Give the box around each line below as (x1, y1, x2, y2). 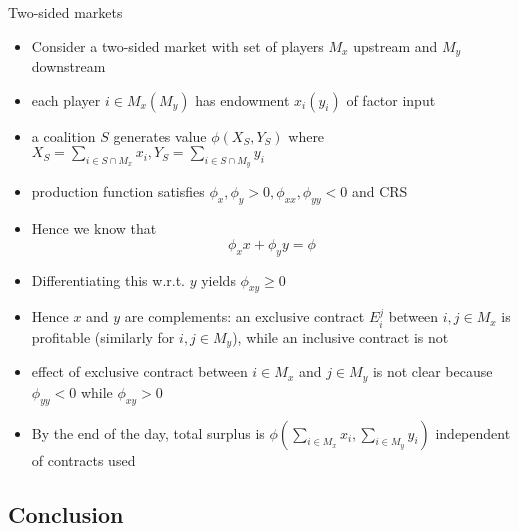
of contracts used (31, 449, 136, 470)
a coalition (31, 125, 96, 146)
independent (435, 422, 511, 443)
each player (31, 89, 101, 110)
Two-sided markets (8, 2, 123, 22)
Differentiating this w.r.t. (31, 269, 185, 290)
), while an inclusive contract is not (232, 326, 449, 347)
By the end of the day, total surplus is (31, 422, 265, 443)
